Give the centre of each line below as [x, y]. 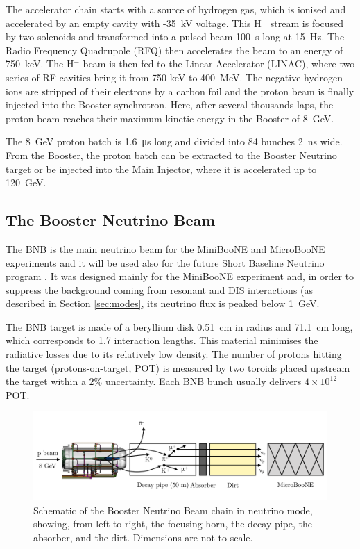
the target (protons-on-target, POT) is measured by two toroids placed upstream [178, 367]
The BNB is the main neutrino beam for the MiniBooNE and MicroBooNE [165, 248]
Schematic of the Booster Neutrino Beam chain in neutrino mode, [173, 510]
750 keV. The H [40, 64]
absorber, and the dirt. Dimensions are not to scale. [143, 537]
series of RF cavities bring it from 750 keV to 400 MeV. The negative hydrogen [174, 77]
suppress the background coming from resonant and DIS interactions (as [160, 289]
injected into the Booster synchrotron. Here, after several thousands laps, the [170, 105]
